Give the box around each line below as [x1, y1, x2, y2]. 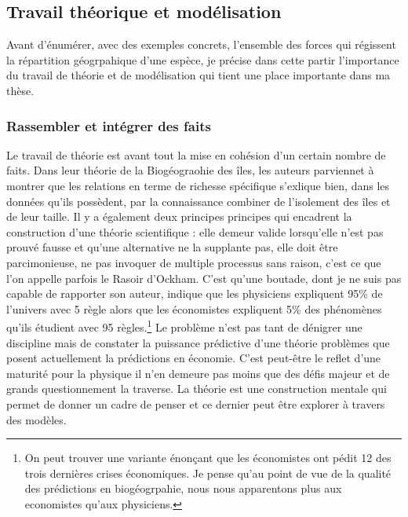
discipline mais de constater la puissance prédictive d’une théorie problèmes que [6, 334, 390, 350]
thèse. [6, 82, 35, 98]
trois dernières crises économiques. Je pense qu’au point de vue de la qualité [24, 464, 392, 481]
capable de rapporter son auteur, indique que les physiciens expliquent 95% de [6, 285, 383, 302]
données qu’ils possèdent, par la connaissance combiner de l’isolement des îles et [6, 192, 391, 209]
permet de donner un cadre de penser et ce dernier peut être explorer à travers [6, 395, 385, 412]
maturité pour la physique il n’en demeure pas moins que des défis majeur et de [6, 365, 390, 381]
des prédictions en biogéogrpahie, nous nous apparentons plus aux [24, 480, 342, 497]
